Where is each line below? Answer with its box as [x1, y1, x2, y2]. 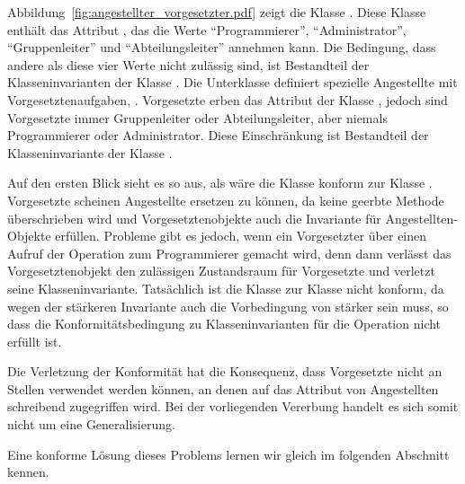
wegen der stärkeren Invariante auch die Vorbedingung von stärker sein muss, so [7, 296, 449, 315]
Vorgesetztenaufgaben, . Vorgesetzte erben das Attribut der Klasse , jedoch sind [7, 90, 448, 109]
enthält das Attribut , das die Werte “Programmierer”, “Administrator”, [7, 20, 407, 39]
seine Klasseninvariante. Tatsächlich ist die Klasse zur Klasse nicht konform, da [7, 278, 444, 297]
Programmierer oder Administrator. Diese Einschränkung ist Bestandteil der [7, 126, 429, 145]
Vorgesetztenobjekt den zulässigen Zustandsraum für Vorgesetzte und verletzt [7, 261, 435, 280]
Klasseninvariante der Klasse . [7, 143, 173, 162]
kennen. [7, 462, 49, 481]
